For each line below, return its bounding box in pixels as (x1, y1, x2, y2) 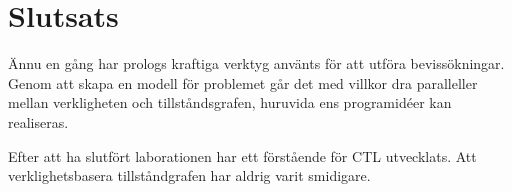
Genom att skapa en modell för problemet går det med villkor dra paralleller (8, 72, 478, 93)
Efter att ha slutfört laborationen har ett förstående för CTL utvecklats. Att (8, 145, 477, 166)
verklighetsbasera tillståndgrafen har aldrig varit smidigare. (8, 165, 371, 186)
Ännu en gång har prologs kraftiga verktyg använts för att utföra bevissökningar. (8, 53, 505, 74)
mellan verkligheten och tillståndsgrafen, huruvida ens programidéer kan (8, 92, 452, 113)
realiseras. (8, 111, 69, 132)
